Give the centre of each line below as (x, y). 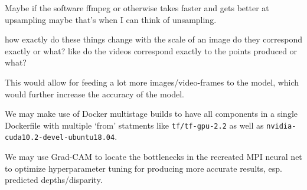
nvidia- (281, 126)
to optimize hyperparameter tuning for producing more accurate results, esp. (143, 168)
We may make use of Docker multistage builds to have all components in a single (151, 114)
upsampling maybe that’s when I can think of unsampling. (111, 19)
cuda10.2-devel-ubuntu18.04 (60, 138)
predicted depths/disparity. (54, 180)
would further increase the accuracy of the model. (94, 94)
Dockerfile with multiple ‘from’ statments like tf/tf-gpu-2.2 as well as (134, 125)
